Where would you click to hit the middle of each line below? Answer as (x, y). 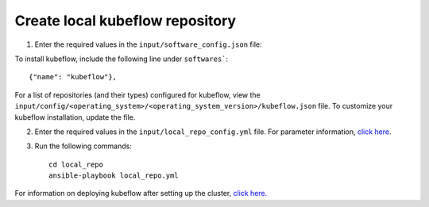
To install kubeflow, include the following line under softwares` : (122, 59)
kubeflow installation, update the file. (75, 117)
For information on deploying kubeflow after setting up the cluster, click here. (141, 194)
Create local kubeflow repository (126, 21)
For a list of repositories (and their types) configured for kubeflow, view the (138, 94)
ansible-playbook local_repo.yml (114, 176)
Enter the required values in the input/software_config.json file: (148, 44)
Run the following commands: (83, 146)
